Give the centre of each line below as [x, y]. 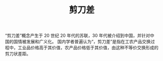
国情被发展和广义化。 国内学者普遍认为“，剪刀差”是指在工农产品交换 [82, 42]
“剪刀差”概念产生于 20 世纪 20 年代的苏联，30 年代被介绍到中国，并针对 [78, 36]
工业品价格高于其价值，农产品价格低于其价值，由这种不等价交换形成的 [88, 48]
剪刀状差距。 [18, 54]
